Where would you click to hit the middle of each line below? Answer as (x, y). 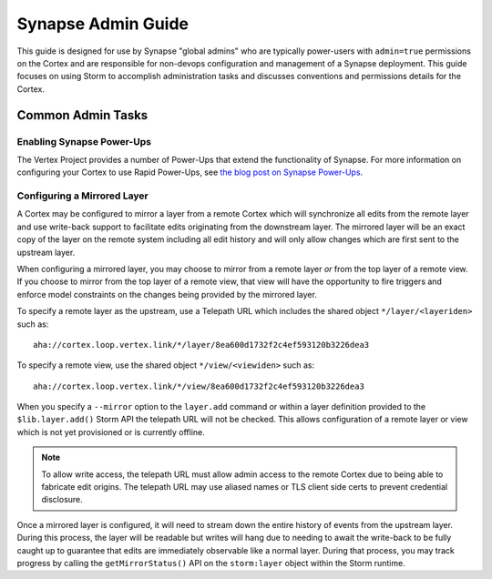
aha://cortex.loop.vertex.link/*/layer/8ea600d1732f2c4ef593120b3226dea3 (201, 345)
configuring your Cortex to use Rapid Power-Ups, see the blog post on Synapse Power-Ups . (190, 172)
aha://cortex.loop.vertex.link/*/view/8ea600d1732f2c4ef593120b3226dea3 (199, 386)
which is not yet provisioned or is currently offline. (111, 432)
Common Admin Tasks (82, 115)
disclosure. (62, 500)
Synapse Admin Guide (102, 24)
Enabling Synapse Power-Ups (84, 141)
